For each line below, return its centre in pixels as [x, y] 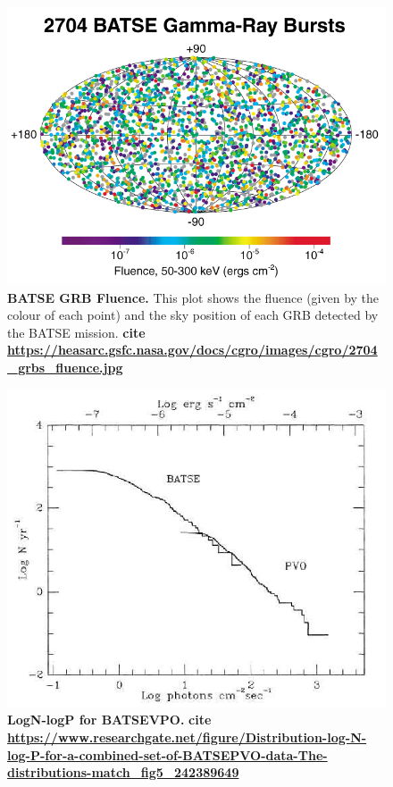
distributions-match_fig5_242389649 [123, 772]
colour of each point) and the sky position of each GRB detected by [193, 315]
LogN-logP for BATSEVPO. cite [109, 720]
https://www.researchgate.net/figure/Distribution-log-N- [187, 737]
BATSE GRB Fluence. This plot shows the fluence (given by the [193, 297]
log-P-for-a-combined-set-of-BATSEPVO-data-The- [167, 754]
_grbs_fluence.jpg [65, 368]
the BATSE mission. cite [76, 332]
